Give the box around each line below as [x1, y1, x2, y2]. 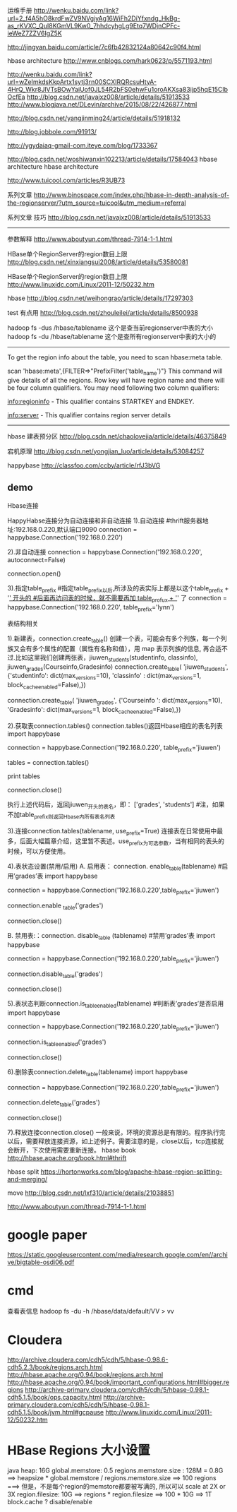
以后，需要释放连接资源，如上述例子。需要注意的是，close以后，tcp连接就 [7, 1137, 224, 1145]
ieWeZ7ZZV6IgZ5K [7, 29, 62, 37]
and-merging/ [7, 1175, 48, 1184]
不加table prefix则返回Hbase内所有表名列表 [7, 811, 116, 821]
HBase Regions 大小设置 [7, 1443, 150, 1458]
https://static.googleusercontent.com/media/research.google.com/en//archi [7, 1251, 228, 1259]
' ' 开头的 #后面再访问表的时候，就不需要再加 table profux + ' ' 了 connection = [7, 594, 227, 604]
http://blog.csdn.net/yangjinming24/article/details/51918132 [7, 114, 181, 122]
